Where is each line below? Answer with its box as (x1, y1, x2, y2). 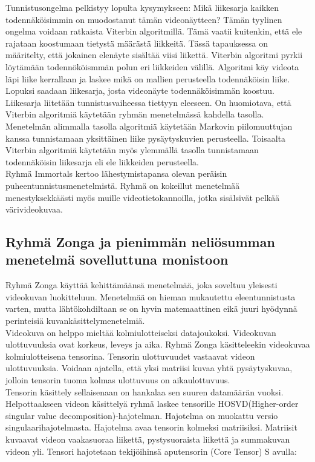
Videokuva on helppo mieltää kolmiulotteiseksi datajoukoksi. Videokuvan (5, 326, 276, 338)
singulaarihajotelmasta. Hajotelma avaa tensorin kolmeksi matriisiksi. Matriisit (5, 421, 297, 434)
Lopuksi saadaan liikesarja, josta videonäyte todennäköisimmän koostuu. (5, 84, 274, 97)
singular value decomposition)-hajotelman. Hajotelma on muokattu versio (5, 409, 278, 421)
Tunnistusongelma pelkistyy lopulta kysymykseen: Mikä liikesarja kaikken (5, 1, 279, 13)
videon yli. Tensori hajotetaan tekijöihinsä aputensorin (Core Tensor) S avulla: (5, 444, 297, 457)
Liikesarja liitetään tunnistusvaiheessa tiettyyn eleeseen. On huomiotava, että (5, 96, 291, 108)
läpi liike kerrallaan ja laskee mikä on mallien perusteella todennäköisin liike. (5, 72, 290, 85)
